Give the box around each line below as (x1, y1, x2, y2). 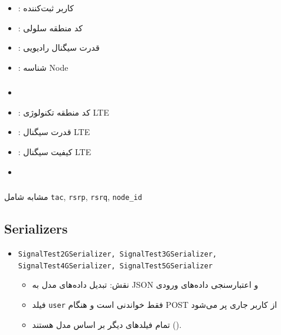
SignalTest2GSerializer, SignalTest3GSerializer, (18, 249, 217, 258)
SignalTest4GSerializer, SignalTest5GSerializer (18, 261, 213, 270)
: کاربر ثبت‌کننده (18, 1, 74, 14)
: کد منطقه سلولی (18, 21, 83, 34)
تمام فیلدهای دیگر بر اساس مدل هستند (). (32, 318, 182, 330)
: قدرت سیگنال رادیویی (18, 41, 100, 54)
